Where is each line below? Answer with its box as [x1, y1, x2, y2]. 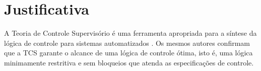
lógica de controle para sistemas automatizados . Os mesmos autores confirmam [4, 37, 250, 48]
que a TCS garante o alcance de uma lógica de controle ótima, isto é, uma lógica [4, 47, 253, 58]
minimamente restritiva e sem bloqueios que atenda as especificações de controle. [4, 57, 254, 67]
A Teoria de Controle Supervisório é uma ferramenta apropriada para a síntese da [4, 28, 257, 38]
